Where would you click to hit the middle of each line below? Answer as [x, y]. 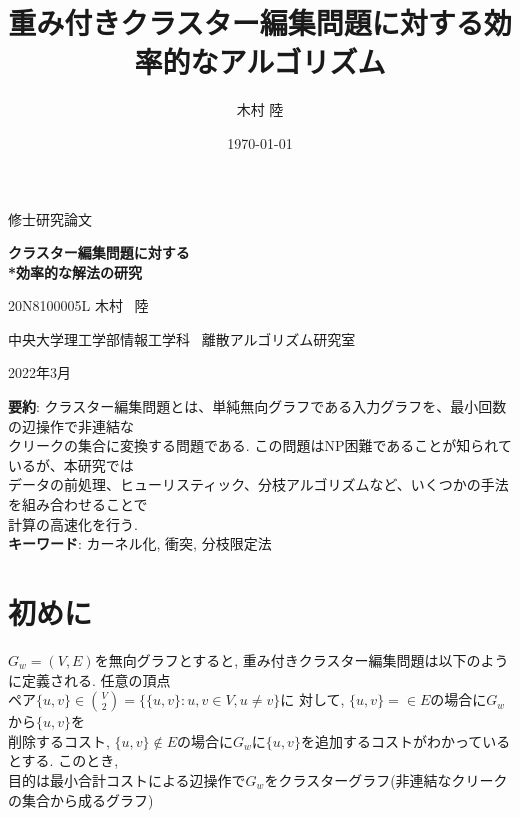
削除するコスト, [59, 740]
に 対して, [312, 699]
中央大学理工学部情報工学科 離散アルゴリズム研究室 [182, 338]
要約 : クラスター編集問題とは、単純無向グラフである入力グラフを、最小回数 [257, 406]
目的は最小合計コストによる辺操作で [127, 779]
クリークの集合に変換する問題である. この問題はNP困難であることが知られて [260, 445]
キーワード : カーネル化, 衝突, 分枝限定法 [140, 543]
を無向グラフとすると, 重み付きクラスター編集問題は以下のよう [301, 659]
